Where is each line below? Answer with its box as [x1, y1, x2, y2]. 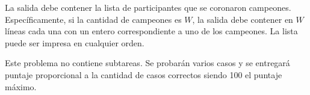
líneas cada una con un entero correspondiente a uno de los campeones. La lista [5, 25, 298, 37]
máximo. [5, 80, 37, 93]
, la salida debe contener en [192, 13, 293, 25]
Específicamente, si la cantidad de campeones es [5, 13, 182, 25]
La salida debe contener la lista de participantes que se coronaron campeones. [5, 1, 291, 13]
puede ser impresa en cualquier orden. [5, 36, 144, 49]
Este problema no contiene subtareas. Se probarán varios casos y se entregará [5, 57, 290, 69]
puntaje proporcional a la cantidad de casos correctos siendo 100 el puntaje [5, 68, 282, 81]
